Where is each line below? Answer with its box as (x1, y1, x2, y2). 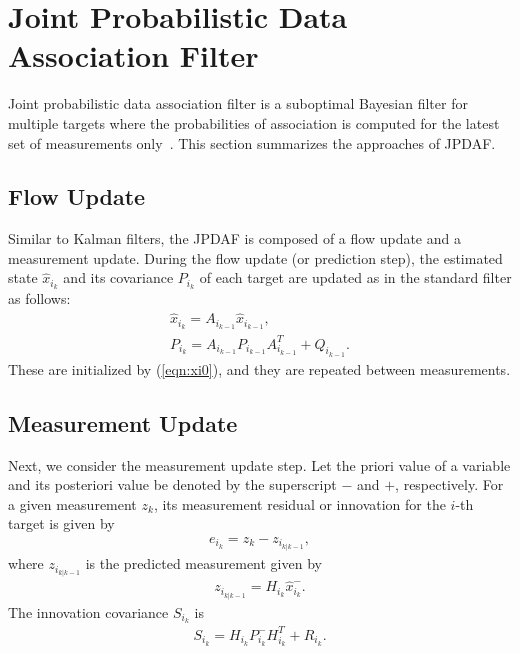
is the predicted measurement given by (85, 553, 322, 574)
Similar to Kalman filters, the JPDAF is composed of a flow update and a (8, 228, 461, 249)
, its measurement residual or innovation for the (153, 493, 446, 514)
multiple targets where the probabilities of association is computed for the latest (8, 112, 500, 133)
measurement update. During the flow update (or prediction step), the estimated (8, 247, 503, 268)
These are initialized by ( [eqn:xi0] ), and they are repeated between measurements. (8, 358, 511, 379)
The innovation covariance (8, 601, 169, 622)
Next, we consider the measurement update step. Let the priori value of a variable (8, 454, 511, 475)
